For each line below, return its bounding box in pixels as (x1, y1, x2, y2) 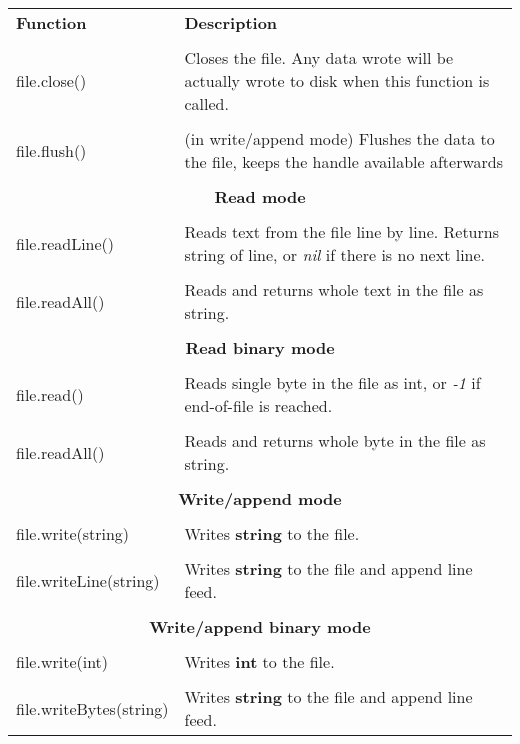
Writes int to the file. (184, 650, 335, 673)
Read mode (214, 185, 306, 208)
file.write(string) (16, 522, 130, 545)
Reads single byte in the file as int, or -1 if (184, 371, 481, 394)
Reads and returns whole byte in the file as (184, 429, 486, 452)
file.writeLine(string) (16, 568, 160, 592)
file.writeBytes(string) (16, 696, 169, 720)
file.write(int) (16, 650, 109, 673)
